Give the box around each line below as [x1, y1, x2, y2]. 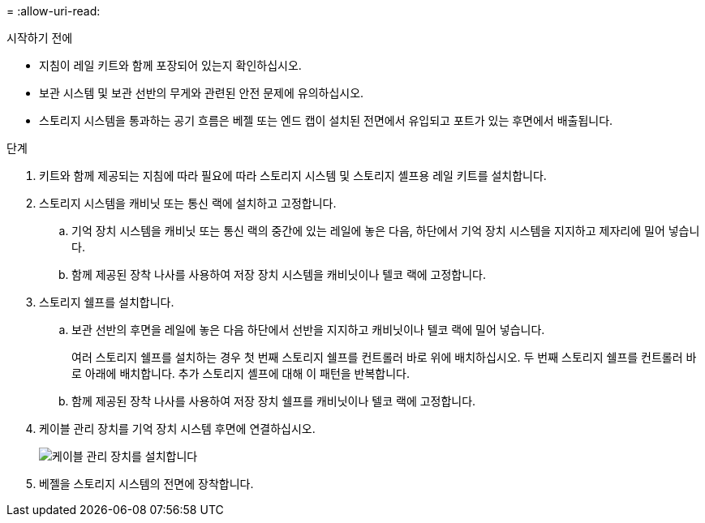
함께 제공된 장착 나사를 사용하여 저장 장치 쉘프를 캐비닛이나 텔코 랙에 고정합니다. [71, 394, 476, 408]
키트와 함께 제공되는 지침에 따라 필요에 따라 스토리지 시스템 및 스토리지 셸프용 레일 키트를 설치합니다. [39, 169, 547, 182]
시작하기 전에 [6, 31, 73, 45]
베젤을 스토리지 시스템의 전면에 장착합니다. [39, 477, 254, 491]
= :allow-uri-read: [6, 4, 101, 18]
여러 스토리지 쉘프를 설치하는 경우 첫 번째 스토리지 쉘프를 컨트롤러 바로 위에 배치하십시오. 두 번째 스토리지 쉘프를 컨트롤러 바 [71, 350, 697, 364]
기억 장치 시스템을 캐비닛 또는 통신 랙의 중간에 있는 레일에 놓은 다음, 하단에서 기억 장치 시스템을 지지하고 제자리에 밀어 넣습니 [71, 224, 700, 238]
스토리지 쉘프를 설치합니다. [39, 295, 174, 309]
